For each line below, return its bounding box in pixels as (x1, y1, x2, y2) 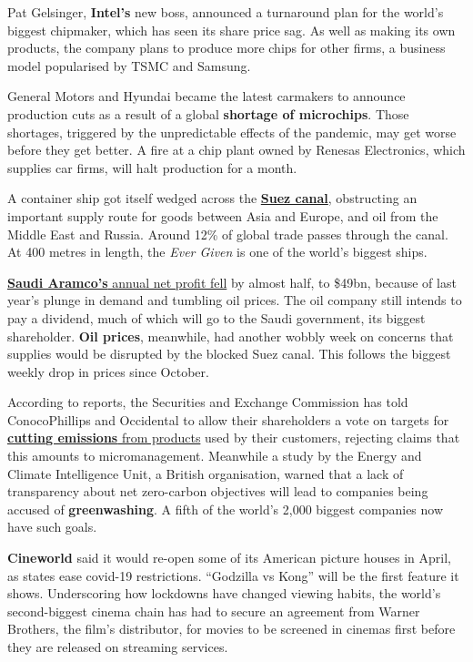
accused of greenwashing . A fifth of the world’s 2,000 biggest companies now (7, 499, 444, 518)
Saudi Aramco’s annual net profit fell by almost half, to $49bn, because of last (7, 272, 457, 291)
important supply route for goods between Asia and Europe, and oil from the (7, 206, 438, 225)
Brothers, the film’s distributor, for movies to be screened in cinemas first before (7, 619, 456, 638)
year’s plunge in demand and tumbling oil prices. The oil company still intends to (7, 290, 462, 310)
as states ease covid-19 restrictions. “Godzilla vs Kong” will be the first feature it (7, 565, 459, 585)
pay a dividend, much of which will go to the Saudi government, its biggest (7, 308, 426, 327)
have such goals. (7, 517, 97, 536)
